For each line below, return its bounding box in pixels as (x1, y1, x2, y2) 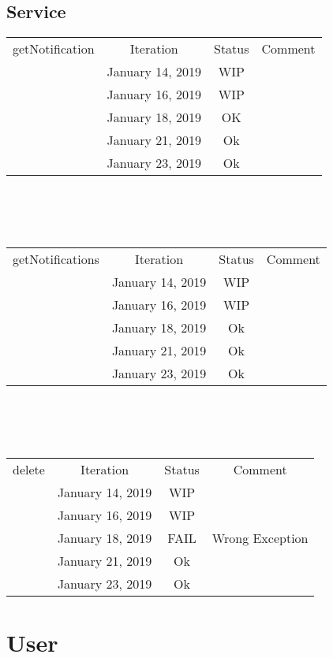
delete (13, 459, 45, 478)
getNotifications (13, 249, 99, 268)
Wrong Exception (211, 528, 309, 547)
